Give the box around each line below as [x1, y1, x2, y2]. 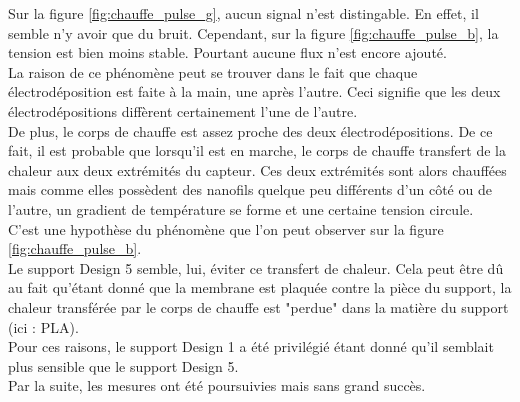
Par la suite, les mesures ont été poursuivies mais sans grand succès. [8, 375, 426, 396]
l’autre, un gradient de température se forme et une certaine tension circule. [8, 198, 474, 219]
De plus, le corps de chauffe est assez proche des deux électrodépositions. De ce [8, 120, 493, 141]
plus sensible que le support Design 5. [8, 355, 239, 376]
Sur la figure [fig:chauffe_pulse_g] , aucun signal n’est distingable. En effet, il [8, 3, 479, 23]
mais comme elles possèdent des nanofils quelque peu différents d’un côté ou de [8, 179, 492, 200]
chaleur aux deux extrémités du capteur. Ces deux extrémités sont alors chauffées [8, 159, 507, 180]
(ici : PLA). [8, 316, 79, 337]
